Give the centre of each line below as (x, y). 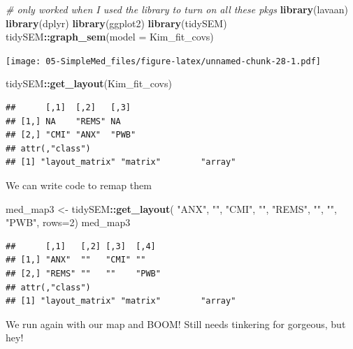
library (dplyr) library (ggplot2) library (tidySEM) (116, 23)
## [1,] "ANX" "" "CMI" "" (76, 260)
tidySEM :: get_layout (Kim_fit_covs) (89, 83)
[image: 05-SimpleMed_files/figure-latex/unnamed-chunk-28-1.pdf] (164, 61)
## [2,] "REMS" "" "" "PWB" (83, 273)
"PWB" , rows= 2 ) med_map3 (68, 222)
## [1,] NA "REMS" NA (63, 121)
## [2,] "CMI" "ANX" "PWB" (71, 135)
